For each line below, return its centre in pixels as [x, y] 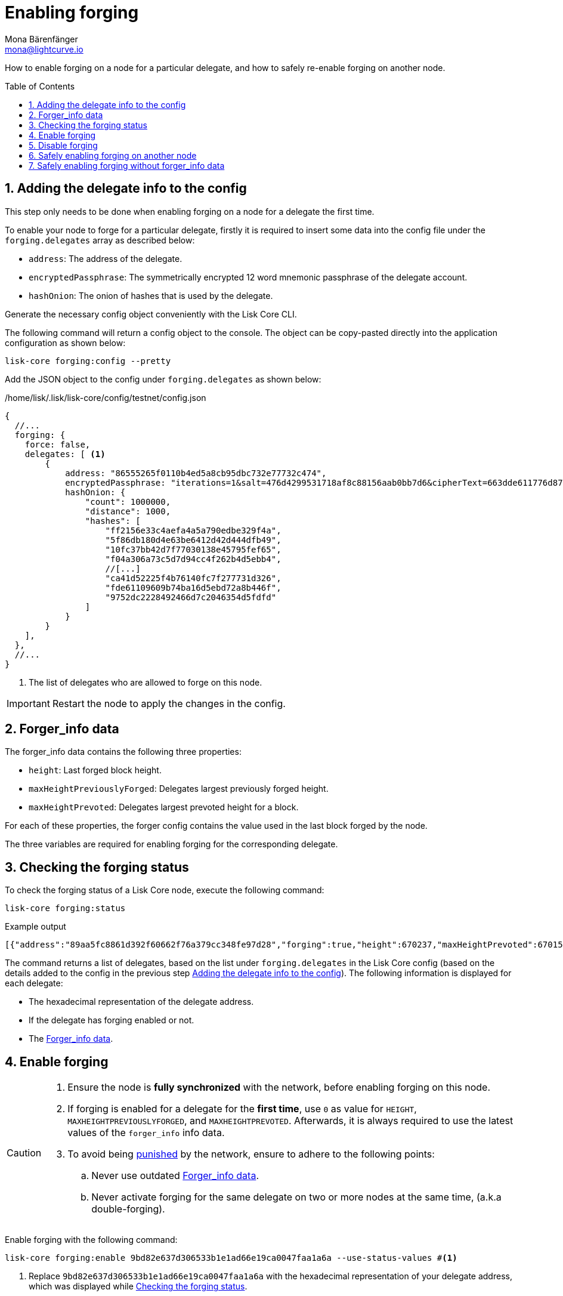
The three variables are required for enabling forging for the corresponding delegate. [171, 844]
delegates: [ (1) [65, 454]
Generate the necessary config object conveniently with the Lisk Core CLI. [151, 314]
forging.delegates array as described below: [100, 240]
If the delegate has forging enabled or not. [112, 1020]
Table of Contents [40, 86]
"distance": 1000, [128, 511]
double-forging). [128, 1209]
